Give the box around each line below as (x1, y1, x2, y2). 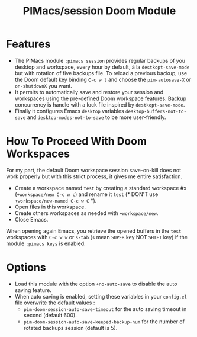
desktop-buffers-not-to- (125, 108, 187, 114)
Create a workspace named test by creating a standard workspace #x (14, 184, 187, 191)
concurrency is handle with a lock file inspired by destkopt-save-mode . (14, 101, 185, 108)
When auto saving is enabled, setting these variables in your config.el (14, 293, 188, 300)
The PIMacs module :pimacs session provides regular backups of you (14, 57, 185, 64)
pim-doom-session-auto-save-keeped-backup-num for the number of (23, 318, 185, 325)
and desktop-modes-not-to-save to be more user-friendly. (27, 114, 166, 121)
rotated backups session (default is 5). (23, 324, 118, 331)
